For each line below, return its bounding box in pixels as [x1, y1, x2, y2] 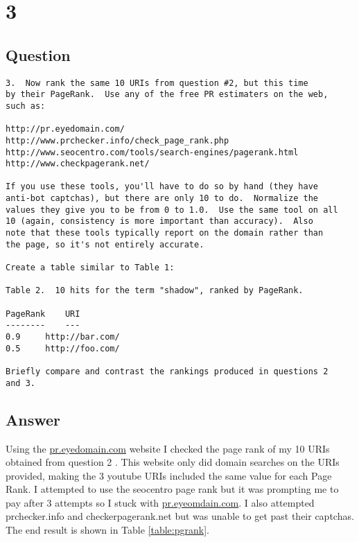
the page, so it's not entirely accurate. [6, 239, 204, 250]
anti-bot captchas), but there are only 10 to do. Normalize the [6, 193, 319, 204]
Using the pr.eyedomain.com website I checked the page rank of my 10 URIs [6, 441, 330, 455]
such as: [6, 100, 46, 111]
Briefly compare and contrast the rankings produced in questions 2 [6, 366, 329, 376]
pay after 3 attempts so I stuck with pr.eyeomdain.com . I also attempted [6, 495, 315, 509]
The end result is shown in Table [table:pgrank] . [6, 523, 209, 537]
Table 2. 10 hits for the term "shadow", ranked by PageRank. [6, 286, 304, 296]
